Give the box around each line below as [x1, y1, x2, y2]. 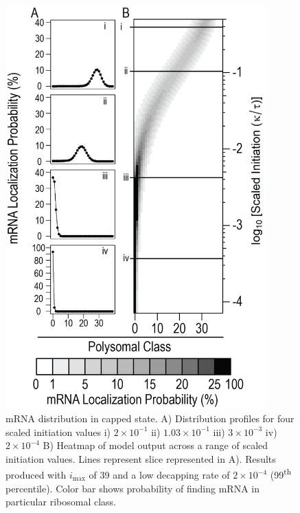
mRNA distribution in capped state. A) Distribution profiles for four [5, 411, 295, 425]
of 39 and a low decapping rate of [89, 468, 230, 481]
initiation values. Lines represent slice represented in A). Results [5, 451, 276, 466]
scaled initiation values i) [5, 424, 111, 439]
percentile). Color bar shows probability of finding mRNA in [5, 481, 259, 495]
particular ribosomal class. [5, 494, 116, 509]
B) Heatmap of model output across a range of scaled [43, 438, 268, 452]
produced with [5, 468, 67, 481]
